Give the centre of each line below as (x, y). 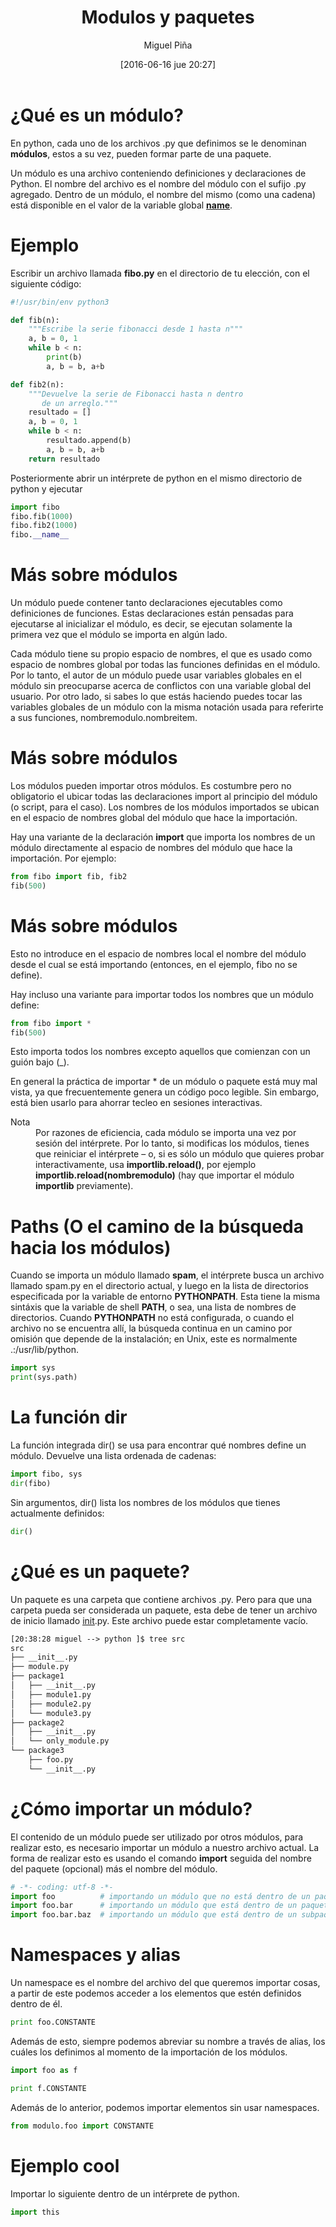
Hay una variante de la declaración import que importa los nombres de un (163, 837)
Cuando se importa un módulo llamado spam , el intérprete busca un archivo (167, 1275)
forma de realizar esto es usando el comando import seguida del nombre (161, 1858)
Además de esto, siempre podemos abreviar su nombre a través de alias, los (168, 2041)
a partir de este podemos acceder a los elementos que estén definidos (156, 1993)
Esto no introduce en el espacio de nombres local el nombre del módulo (158, 953)
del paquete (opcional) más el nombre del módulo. (114, 1868)
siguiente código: (46, 283)
